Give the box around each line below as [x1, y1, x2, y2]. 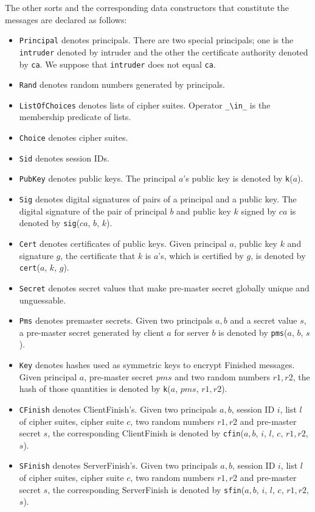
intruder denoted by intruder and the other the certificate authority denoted [19, 45, 308, 58]
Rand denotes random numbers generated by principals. [19, 78, 226, 91]
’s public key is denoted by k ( [183, 172, 293, 185]
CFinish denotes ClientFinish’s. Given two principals [19, 402, 217, 415]
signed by [241, 204, 277, 217]
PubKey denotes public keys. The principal [19, 172, 176, 185]
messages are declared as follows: [5, 13, 127, 26]
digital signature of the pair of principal [19, 204, 167, 217]
